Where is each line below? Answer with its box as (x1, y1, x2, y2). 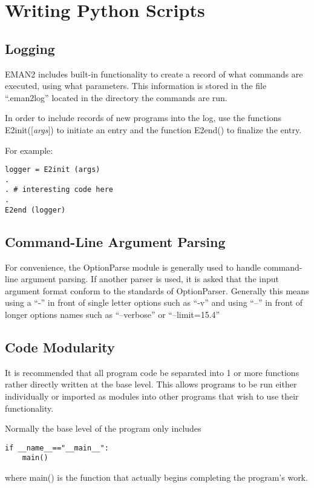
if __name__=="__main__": (5, 443, 109, 452)
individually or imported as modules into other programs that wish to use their (5, 389, 299, 402)
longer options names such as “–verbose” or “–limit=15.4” (5, 308, 220, 320)
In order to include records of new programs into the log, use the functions (5, 111, 282, 124)
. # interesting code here (5, 185, 113, 194)
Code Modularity (5, 337, 115, 356)
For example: (5, 143, 53, 156)
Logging (5, 39, 55, 58)
